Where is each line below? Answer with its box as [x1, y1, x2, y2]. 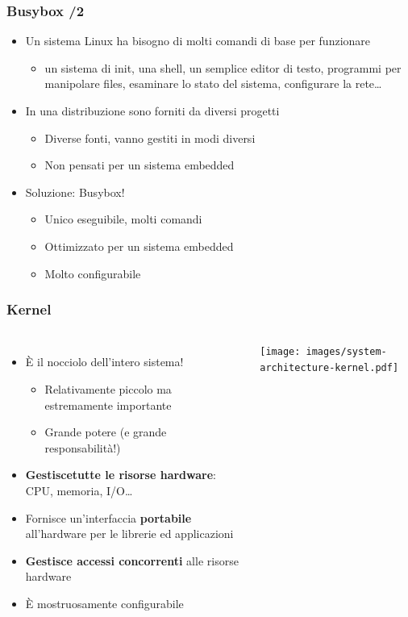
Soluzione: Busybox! [25, 183, 125, 200]
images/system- [306, 346, 387, 358]
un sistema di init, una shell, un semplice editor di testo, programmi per [44, 59, 402, 76]
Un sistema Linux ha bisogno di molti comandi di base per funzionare [25, 32, 371, 49]
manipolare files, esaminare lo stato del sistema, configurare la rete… [44, 75, 382, 92]
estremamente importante [44, 396, 172, 413]
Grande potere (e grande [44, 423, 167, 440]
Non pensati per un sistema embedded [44, 156, 235, 173]
